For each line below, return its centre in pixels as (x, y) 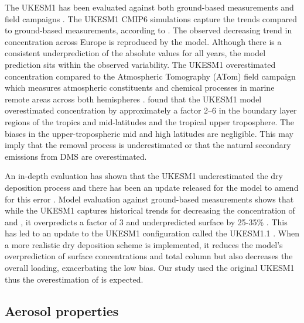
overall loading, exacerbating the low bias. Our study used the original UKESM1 (150, 268)
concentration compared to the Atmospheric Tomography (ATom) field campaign (150, 76)
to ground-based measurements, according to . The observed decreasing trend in (148, 30)
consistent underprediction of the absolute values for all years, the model (135, 53)
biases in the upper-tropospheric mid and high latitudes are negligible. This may (149, 133)
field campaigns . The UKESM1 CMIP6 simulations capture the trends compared (151, 18)
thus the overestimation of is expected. (74, 279)
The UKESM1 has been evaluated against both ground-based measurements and (149, 7)
